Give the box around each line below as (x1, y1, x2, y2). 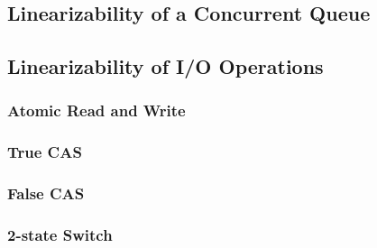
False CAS (7, 182, 85, 205)
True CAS (7, 141, 82, 163)
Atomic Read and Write (7, 99, 186, 122)
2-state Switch (7, 224, 113, 246)
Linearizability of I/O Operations (7, 52, 324, 80)
